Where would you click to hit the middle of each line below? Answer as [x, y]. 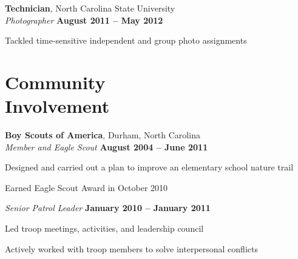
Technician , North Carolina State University [90, 8]
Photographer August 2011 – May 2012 [84, 20]
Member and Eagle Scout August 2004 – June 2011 [107, 146]
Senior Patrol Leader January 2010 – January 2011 [108, 208]
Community [55, 82]
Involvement [57, 106]
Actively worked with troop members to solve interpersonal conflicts [131, 248]
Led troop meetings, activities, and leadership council [104, 228]
